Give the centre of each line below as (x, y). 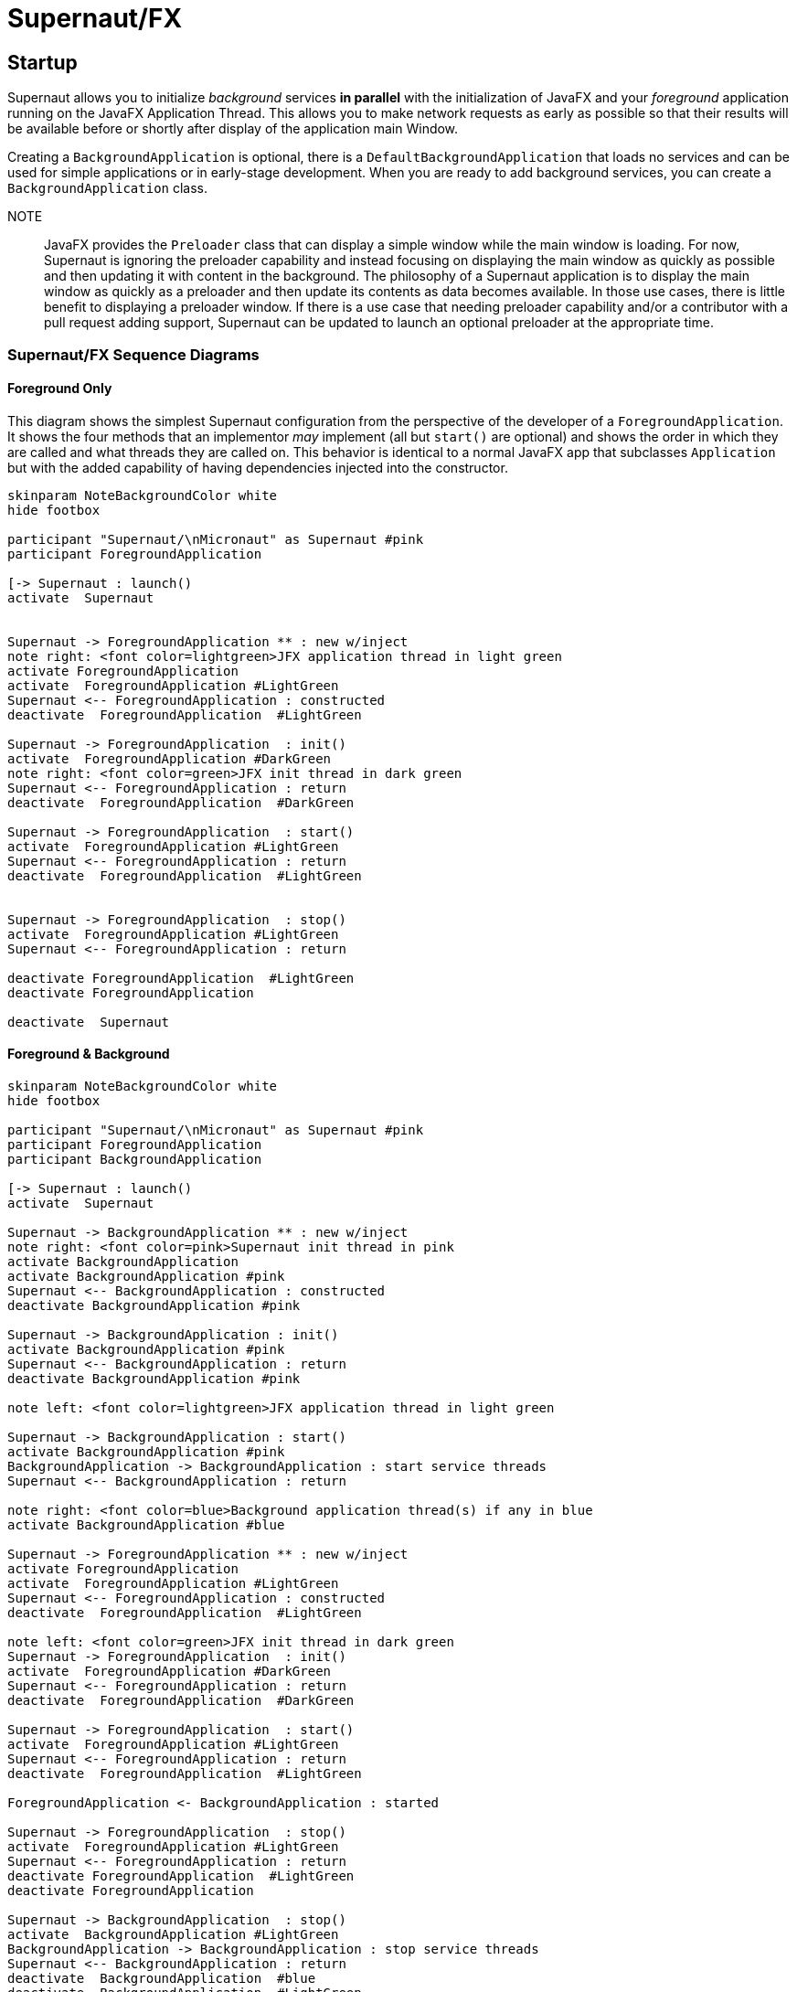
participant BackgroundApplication (135, 1159)
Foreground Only (60, 389)
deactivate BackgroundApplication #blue (162, 1978)
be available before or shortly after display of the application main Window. (233, 129)
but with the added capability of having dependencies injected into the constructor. (258, 467)
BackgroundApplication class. (108, 188)
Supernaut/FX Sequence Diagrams (133, 354)
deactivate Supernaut (89, 1022)
